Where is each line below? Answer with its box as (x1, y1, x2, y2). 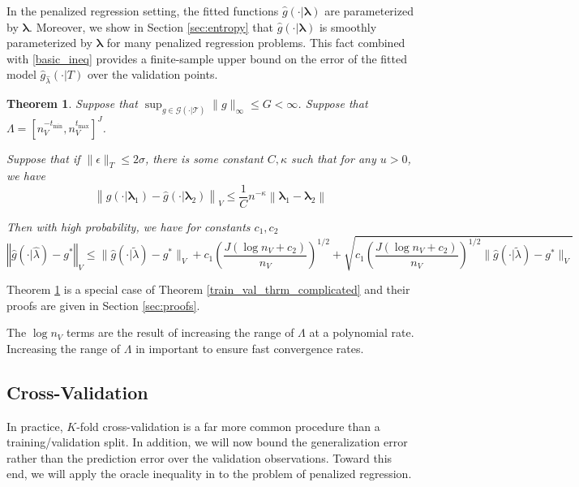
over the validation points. (87, 66, 218, 83)
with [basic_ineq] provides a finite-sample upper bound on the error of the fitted (6, 50, 407, 67)
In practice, (6, 417, 63, 434)
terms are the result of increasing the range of (66, 324, 294, 341)
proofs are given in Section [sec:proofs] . (6, 296, 200, 313)
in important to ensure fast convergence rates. (135, 339, 364, 356)
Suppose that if (6, 149, 80, 166)
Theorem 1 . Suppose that (6, 95, 138, 112)
